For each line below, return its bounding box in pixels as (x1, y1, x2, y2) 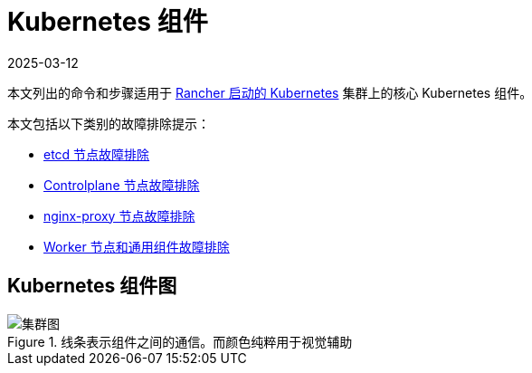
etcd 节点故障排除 (43, 146, 150, 162)
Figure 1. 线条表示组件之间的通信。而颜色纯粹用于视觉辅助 (7, 333, 353, 349)
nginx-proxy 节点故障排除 (43, 207, 195, 224)
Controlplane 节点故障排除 (43, 177, 200, 193)
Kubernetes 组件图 (7, 274, 177, 298)
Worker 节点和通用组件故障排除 (43, 238, 230, 254)
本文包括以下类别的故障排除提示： (7, 115, 210, 131)
